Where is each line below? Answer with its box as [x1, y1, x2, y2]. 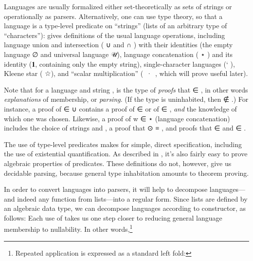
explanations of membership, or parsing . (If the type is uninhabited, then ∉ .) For [4, 94, 249, 104]
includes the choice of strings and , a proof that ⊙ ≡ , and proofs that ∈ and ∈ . [4, 123, 246, 133]
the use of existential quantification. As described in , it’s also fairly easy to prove [4, 149, 248, 159]
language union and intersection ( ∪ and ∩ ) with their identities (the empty [4, 39, 233, 50]
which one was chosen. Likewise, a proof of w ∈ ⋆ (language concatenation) [4, 113, 230, 123]
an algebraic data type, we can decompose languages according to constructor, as [4, 203, 246, 213]
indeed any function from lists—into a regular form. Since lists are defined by [17, 193, 248, 204]
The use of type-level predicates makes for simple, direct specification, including [4, 139, 242, 149]
